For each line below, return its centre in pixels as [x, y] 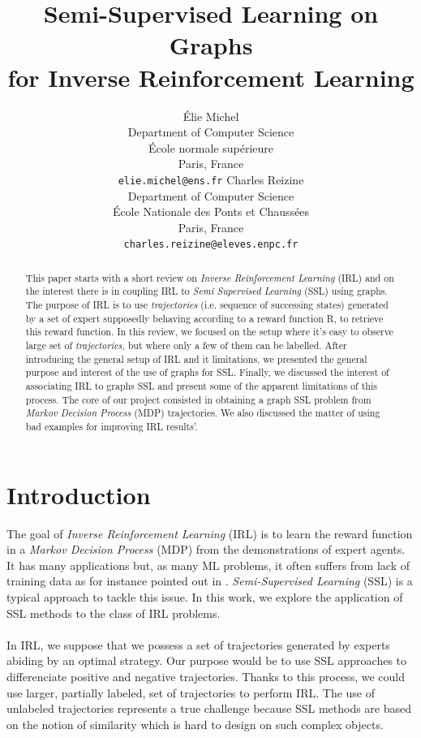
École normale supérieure [211, 147]
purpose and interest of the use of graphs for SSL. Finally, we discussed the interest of [207, 372]
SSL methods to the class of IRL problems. [114, 613]
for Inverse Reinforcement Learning [211, 77]
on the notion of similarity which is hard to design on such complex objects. [195, 724]
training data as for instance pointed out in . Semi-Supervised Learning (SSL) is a [210, 581]
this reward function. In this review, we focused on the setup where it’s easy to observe [209, 332]
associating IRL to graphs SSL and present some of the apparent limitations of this [201, 386]
